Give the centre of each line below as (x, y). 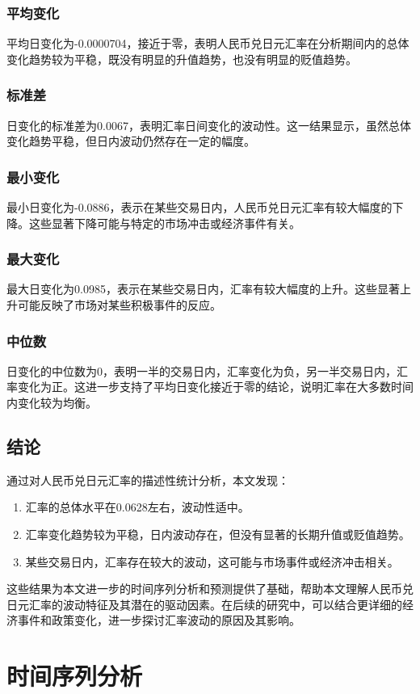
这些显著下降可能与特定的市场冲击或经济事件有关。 (164, 223)
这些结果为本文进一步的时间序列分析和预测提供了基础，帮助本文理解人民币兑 (210, 589)
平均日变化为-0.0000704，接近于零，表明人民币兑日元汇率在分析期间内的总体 (208, 43)
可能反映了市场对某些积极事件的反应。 (119, 305)
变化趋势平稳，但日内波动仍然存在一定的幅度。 (131, 141)
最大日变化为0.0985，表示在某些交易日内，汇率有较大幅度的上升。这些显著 (203, 289)
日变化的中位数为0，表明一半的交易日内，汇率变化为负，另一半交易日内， (202, 370)
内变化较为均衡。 (52, 403)
